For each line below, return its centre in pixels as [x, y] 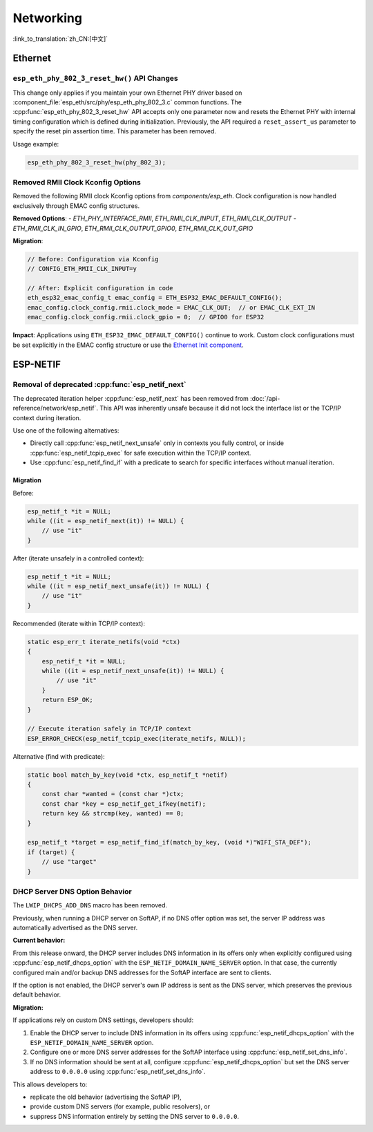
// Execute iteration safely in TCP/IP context [109, 729]
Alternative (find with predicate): [59, 756]
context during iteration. [47, 417]
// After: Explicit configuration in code [100, 288]
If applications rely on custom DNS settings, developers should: [103, 1020]
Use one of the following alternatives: [66, 430]
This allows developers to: [50, 1084]
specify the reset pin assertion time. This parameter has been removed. [115, 131]
